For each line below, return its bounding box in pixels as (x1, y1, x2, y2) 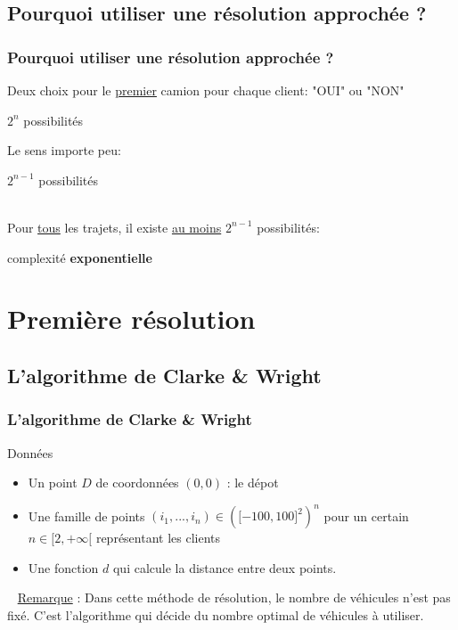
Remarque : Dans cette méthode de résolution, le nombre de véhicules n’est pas (17, 588, 451, 607)
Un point (28, 473, 78, 492)
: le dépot (226, 473, 279, 492)
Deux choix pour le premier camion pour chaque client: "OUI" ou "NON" (7, 81, 405, 99)
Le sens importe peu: (7, 141, 121, 160)
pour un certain (323, 506, 409, 525)
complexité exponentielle (7, 248, 152, 266)
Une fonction (28, 558, 99, 577)
